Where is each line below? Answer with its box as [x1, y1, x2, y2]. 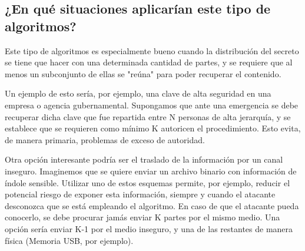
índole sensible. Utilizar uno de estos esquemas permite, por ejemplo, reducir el [5, 176, 290, 189]
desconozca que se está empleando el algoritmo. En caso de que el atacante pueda [5, 199, 299, 212]
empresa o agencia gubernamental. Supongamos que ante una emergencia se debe [5, 98, 299, 111]
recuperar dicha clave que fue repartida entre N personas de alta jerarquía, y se [5, 110, 291, 123]
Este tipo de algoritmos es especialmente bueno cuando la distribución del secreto [5, 44, 299, 57]
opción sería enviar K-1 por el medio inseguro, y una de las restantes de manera [5, 222, 293, 235]
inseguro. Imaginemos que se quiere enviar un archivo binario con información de [5, 164, 297, 177]
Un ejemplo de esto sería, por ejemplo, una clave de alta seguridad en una [5, 87, 271, 100]
